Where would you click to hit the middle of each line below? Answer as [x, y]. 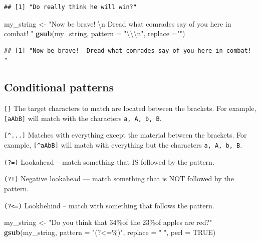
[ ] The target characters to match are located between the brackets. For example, [130, 108]
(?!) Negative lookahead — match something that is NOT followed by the [119, 178]
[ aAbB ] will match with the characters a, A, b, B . [83, 118]
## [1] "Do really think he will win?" [70, 7]
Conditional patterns [59, 87]
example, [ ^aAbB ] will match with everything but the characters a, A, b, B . [123, 145]
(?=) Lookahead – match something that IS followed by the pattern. [109, 161]
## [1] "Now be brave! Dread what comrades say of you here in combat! [128, 50]
